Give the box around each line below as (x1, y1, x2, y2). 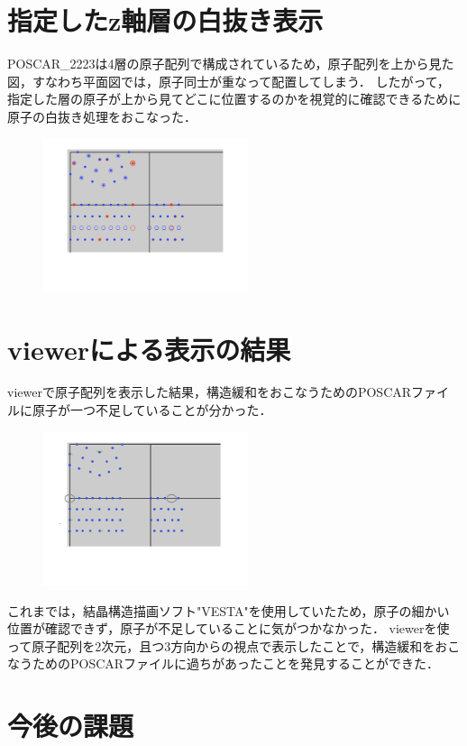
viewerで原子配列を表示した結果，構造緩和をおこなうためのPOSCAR (7, 382, 412, 401)
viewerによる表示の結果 (7, 330, 291, 367)
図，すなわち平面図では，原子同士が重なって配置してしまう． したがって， (7, 71, 450, 90)
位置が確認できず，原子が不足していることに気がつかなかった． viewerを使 (7, 619, 450, 638)
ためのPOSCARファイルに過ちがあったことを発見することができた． (32, 654, 440, 673)
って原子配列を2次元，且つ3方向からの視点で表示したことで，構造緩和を (7, 636, 435, 655)
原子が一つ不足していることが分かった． (32, 401, 272, 419)
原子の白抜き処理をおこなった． (7, 106, 197, 125)
